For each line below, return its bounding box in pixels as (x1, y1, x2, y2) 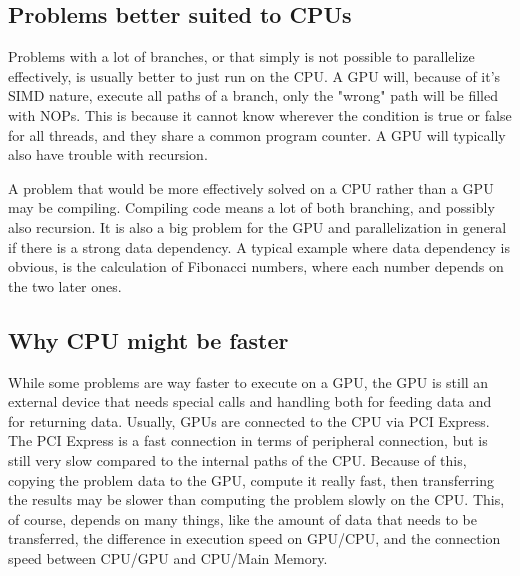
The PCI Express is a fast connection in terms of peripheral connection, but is (8, 430, 488, 451)
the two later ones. (8, 275, 122, 296)
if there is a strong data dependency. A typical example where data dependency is (8, 236, 511, 257)
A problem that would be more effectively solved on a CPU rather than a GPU (8, 177, 494, 198)
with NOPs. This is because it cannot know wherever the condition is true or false (8, 104, 512, 125)
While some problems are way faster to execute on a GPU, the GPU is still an (8, 371, 489, 392)
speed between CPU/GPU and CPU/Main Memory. (8, 547, 328, 568)
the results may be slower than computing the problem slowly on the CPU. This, (8, 489, 505, 510)
